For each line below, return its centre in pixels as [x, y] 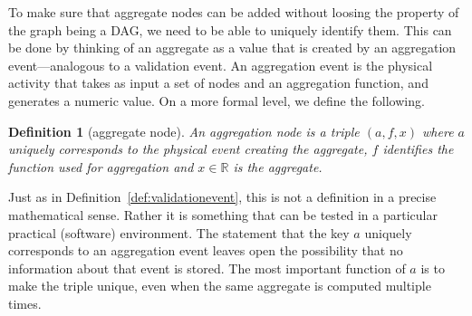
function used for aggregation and [101, 166]
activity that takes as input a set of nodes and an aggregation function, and [218, 83]
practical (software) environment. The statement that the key [179, 232]
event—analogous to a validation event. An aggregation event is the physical [221, 65]
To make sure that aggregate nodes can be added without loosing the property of [234, 12]
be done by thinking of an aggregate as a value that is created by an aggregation [232, 48]
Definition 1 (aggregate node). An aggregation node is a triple [184, 131]
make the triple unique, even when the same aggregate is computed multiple [220, 286]
